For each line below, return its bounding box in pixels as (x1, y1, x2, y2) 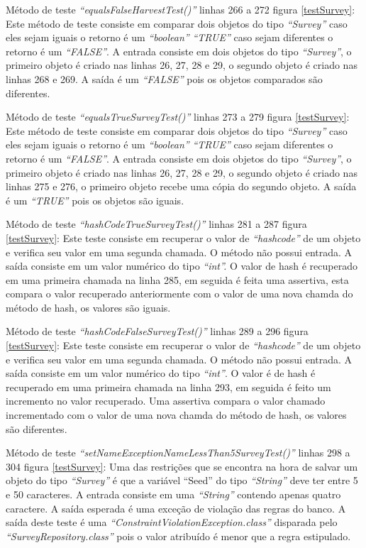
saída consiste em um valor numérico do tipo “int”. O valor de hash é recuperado (6, 258, 357, 273)
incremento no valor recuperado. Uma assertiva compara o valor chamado (6, 393, 326, 408)
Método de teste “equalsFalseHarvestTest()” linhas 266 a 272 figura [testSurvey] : (6, 2, 355, 16)
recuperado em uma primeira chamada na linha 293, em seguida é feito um (6, 379, 331, 394)
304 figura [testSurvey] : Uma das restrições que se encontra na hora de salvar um (6, 459, 358, 473)
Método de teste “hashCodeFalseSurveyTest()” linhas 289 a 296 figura (6, 324, 309, 339)
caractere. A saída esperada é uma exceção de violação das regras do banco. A (6, 500, 346, 515)
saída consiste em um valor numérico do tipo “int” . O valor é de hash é (6, 366, 316, 380)
